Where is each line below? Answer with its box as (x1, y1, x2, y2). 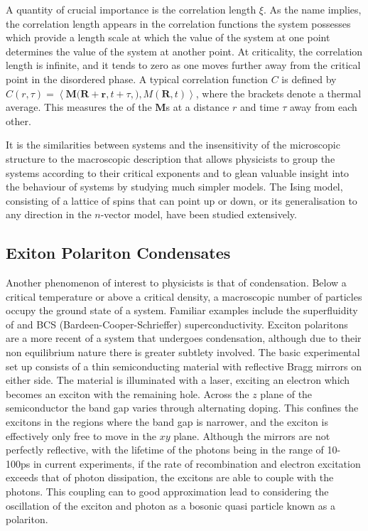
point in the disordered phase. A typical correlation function (6, 71, 269, 86)
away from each (289, 100, 357, 114)
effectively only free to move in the (6, 428, 156, 443)
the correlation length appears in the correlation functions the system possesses (6, 16, 351, 31)
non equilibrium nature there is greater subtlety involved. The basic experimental (6, 345, 360, 360)
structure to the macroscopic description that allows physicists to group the (6, 151, 335, 166)
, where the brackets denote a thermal (195, 85, 362, 100)
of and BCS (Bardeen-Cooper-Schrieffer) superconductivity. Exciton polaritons (6, 316, 348, 331)
